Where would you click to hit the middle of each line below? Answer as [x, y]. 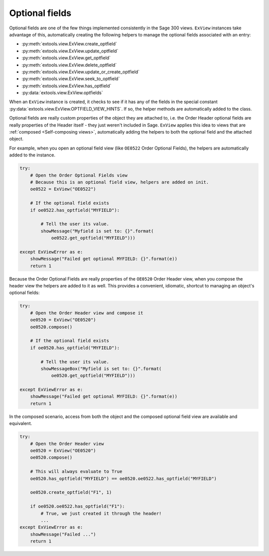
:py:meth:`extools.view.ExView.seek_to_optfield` [71, 79]
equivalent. [21, 423]
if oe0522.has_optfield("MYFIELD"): [75, 210]
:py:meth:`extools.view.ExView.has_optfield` [67, 86]
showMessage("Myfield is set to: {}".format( [97, 231]
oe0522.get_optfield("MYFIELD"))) [93, 238]
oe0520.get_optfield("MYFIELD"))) [93, 376]
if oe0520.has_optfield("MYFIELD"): [75, 348]
